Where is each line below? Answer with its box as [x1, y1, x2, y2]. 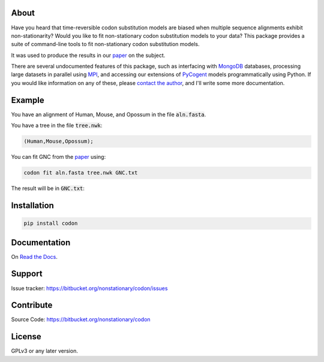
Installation [11, 200, 54, 210]
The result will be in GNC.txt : [11, 185, 85, 192]
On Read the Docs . [11, 253, 58, 260]
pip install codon [23, 220, 78, 227]
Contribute [11, 300, 53, 310]
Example [11, 95, 44, 105]
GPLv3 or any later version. [11, 348, 78, 355]
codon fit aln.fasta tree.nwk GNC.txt [23, 170, 138, 176]
